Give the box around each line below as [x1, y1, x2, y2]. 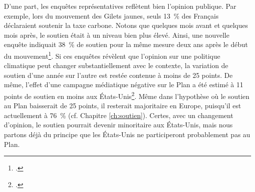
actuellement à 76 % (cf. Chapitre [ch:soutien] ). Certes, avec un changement [4, 110, 233, 120]
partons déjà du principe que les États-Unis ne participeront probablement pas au [4, 129, 251, 140]
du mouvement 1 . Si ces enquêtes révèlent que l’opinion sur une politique [4, 49, 220, 61]
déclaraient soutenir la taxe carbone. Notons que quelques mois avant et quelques [4, 20, 248, 30]
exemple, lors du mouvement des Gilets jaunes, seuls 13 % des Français [4, 10, 219, 21]
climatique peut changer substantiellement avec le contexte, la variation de [4, 60, 229, 71]
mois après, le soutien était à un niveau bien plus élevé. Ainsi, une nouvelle [4, 29, 229, 40]
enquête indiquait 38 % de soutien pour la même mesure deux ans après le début [4, 39, 248, 49]
